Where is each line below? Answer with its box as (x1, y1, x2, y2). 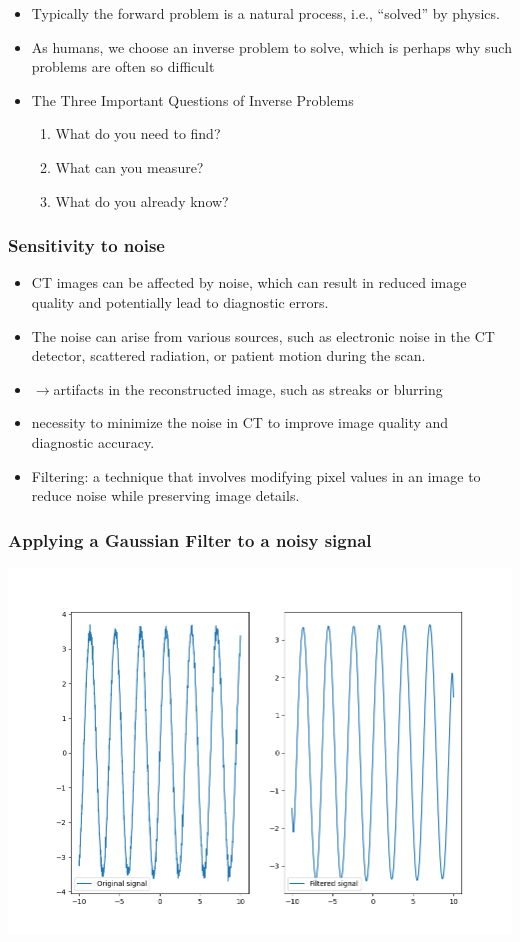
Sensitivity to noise (8, 233, 165, 258)
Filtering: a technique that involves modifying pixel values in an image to (31, 465, 481, 486)
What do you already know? (55, 190, 229, 211)
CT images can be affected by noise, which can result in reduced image (31, 272, 467, 293)
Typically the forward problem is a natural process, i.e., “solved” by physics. (31, 3, 500, 23)
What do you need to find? (55, 123, 221, 144)
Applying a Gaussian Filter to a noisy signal (8, 527, 372, 552)
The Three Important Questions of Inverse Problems (31, 89, 354, 110)
